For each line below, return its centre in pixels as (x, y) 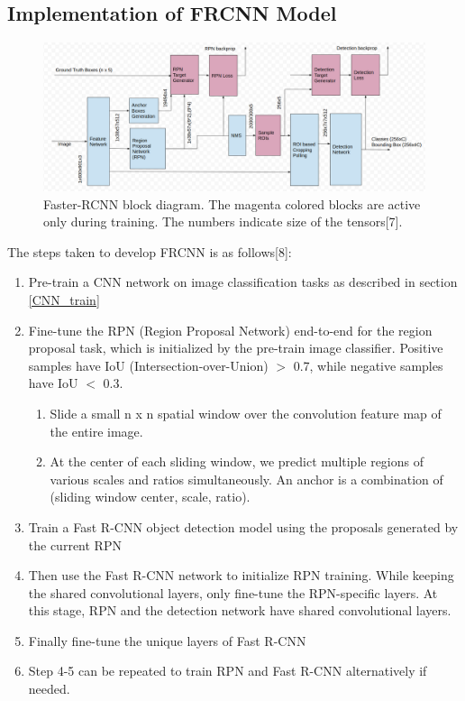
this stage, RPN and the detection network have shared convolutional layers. (240, 610)
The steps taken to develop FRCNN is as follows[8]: (150, 251)
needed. (49, 689)
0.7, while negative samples (368, 365)
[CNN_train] (64, 299)
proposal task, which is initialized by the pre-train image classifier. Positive (236, 348)
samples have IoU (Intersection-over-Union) (148, 365)
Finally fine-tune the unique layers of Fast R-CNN (167, 640)
